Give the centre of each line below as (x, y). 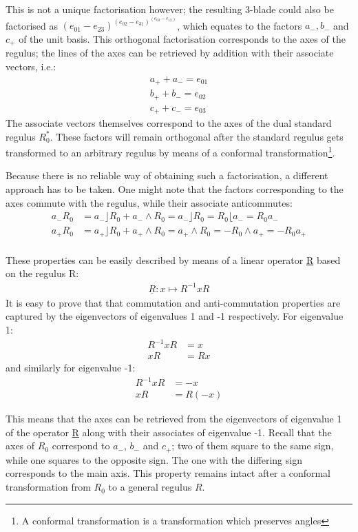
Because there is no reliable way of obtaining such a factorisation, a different (167, 175)
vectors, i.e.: (31, 66)
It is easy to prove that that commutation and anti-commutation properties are (173, 302)
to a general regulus (150, 487)
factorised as (32, 25)
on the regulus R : (42, 273)
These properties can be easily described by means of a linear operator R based (173, 259)
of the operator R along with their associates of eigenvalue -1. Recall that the (169, 432)
